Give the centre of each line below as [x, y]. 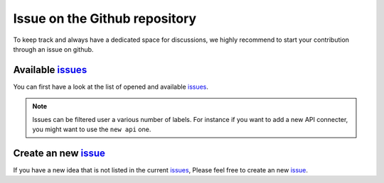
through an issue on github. [53, 49]
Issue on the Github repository [105, 18]
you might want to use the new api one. [92, 129]
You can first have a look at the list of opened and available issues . [111, 87]
